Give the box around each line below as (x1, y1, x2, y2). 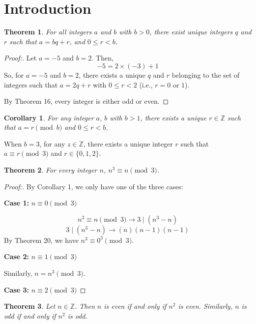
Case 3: (4, 284, 29, 295)
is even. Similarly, (178, 301, 233, 311)
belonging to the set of (171, 69, 240, 80)
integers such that (4, 79, 58, 89)
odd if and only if (4, 310, 56, 321)
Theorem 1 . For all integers (4, 27, 92, 37)
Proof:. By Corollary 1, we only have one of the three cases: (4, 181, 183, 191)
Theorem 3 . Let (4, 301, 56, 311)
